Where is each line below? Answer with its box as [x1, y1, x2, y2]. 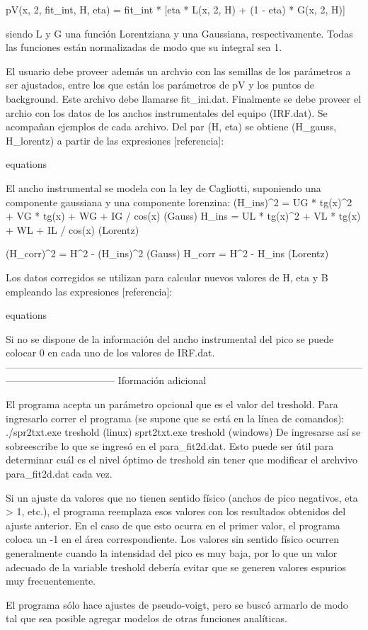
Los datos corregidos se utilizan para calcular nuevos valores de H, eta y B [6, 269, 328, 284]
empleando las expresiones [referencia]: [6, 283, 173, 298]
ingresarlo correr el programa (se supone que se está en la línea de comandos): [6, 410, 345, 425]
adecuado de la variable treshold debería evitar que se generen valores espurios [6, 559, 346, 574]
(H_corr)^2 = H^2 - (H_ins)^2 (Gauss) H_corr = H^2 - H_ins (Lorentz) [6, 246, 329, 261]
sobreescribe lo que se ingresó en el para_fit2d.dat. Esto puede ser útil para [6, 438, 334, 453]
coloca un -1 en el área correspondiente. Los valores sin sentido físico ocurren [6, 531, 340, 546]
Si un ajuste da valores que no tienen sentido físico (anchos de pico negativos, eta [6, 490, 358, 505]
